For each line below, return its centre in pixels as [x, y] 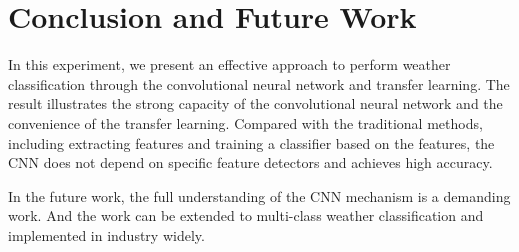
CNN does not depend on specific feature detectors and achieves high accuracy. [250, 162]
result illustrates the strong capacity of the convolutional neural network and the [255, 103]
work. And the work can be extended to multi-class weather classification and [246, 215]
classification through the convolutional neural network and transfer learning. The [259, 83]
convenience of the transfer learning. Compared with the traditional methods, [245, 122]
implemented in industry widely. [106, 234]
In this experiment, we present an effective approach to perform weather [229, 64]
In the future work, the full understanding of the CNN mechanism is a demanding [259, 195]
